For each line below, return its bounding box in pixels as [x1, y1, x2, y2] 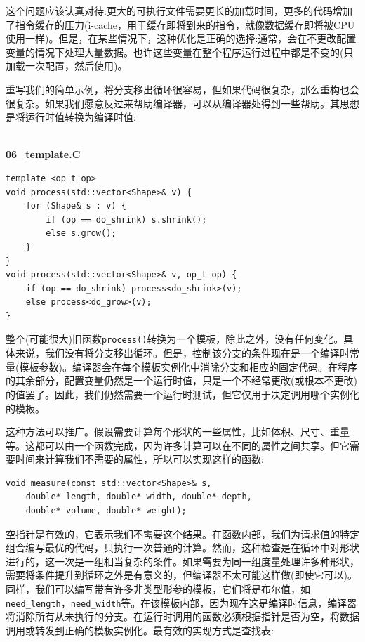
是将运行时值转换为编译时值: [6, 110, 136, 124]
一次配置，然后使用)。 [25, 58, 128, 73]
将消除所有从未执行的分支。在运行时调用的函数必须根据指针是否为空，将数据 [6, 609, 359, 624]
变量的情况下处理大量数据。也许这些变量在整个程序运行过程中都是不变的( [6, 44, 344, 59]
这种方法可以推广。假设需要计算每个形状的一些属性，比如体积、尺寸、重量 [6, 424, 350, 439]
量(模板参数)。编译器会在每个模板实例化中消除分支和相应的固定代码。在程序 [6, 359, 357, 374]
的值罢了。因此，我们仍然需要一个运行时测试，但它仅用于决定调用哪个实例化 [6, 386, 359, 401]
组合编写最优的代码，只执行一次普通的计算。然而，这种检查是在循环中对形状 [6, 540, 359, 555]
